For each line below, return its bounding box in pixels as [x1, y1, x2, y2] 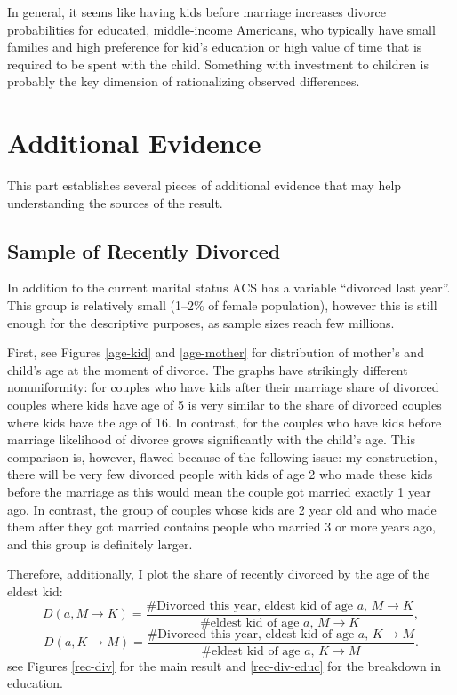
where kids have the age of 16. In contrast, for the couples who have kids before [7, 412, 442, 431]
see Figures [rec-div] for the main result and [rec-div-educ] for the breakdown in [7, 656, 442, 675]
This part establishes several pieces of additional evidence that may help [7, 176, 402, 195]
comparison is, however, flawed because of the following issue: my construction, [7, 447, 437, 466]
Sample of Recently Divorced [7, 236, 281, 264]
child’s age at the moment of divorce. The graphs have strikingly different [7, 360, 408, 379]
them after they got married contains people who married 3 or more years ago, [7, 517, 436, 536]
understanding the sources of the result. [7, 193, 223, 212]
